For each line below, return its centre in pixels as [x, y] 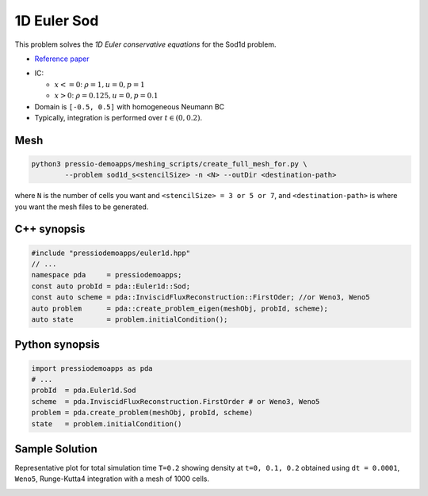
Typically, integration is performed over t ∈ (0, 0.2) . [118, 117]
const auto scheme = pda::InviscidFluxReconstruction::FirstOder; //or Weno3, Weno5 [201, 298]
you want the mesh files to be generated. [82, 207]
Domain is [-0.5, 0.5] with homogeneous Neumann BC [130, 106]
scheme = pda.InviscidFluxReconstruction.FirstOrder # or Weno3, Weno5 [176, 401]
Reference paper [62, 59]
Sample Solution [56, 449]
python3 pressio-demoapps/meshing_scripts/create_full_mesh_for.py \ [169, 164]
